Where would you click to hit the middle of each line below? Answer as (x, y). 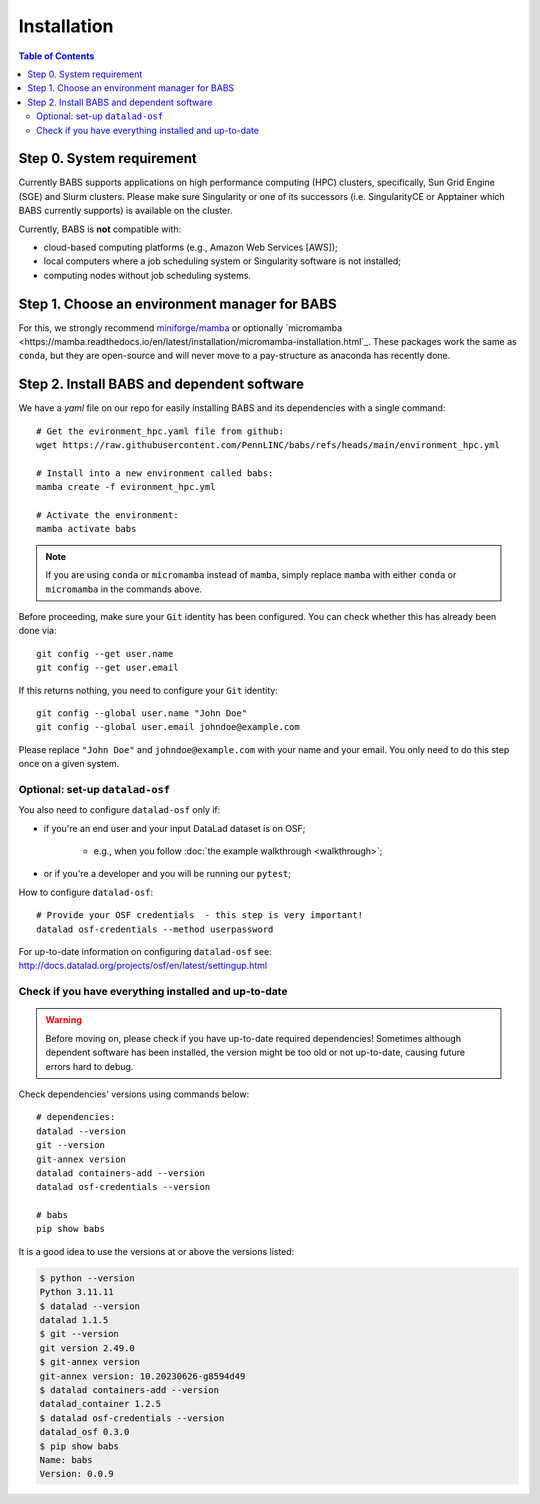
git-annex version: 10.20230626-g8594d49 (142, 1376)
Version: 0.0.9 (76, 1474)
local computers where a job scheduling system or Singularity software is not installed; (222, 261)
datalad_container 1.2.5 (100, 1404)
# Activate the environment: (107, 515)
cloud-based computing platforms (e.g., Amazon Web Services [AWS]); (191, 247)
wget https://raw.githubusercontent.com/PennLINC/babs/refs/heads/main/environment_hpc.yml (268, 445)
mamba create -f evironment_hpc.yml (126, 487)
